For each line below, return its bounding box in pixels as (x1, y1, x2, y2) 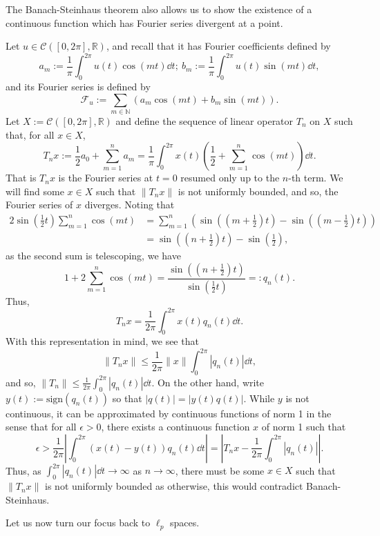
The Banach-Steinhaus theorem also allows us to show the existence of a (6, 2, 312, 16)
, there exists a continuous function (101, 419, 250, 434)
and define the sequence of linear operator (115, 114, 294, 128)
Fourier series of (6, 197, 73, 212)
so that (112, 390, 142, 405)
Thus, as (6, 463, 41, 477)
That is (6, 170, 37, 185)
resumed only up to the (180, 170, 280, 185)
